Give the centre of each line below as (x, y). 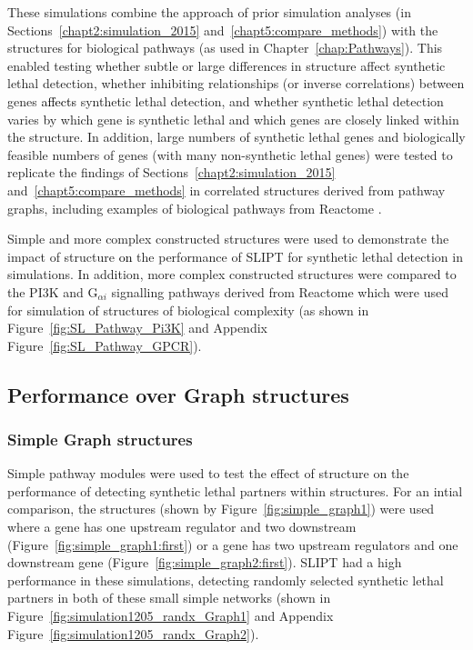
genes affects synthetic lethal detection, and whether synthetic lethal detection (226, 100)
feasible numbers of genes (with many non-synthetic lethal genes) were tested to (230, 154)
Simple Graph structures (100, 439)
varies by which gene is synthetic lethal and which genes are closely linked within (233, 119)
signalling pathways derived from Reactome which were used (280, 291)
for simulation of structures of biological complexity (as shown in (188, 310)
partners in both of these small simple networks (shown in (169, 598)
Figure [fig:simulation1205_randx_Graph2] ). (133, 633)
